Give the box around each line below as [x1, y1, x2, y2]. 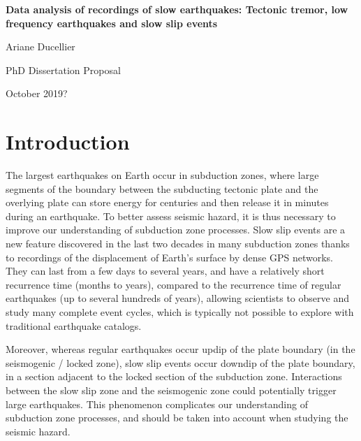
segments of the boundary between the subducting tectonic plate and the [6, 181, 318, 196]
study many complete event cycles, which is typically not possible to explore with [6, 305, 354, 319]
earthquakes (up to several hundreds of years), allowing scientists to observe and [6, 291, 349, 305]
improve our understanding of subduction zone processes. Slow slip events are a [6, 222, 346, 237]
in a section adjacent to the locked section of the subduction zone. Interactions [6, 369, 342, 384]
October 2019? [6, 86, 68, 101]
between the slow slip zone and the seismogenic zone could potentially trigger [6, 383, 337, 397]
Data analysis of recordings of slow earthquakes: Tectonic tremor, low [6, 2, 348, 16]
